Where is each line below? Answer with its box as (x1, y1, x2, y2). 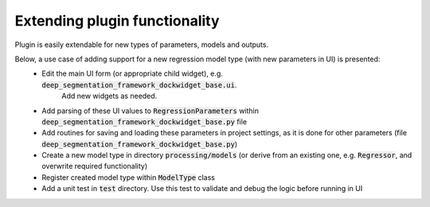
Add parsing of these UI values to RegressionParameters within (41, 106, 259, 115)
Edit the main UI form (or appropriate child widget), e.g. (41, 68, 223, 79)
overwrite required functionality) (41, 162, 148, 171)
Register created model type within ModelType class (41, 172, 215, 182)
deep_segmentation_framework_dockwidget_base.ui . (41, 80, 237, 89)
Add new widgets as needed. (61, 92, 158, 101)
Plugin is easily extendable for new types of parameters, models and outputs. (14, 40, 269, 49)
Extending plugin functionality (14, 12, 220, 29)
